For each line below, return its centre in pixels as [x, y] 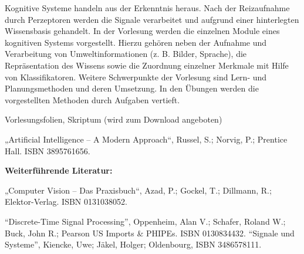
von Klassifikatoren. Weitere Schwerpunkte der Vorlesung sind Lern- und [136, 77]
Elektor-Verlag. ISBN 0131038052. [66, 201]
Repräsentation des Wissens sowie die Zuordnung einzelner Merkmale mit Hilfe [147, 65]
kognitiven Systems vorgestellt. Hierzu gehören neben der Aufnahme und [136, 42]
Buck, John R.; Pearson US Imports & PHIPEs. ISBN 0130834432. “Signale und [150, 233]
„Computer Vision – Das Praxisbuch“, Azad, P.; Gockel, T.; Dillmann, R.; [138, 190]
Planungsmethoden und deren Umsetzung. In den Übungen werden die [132, 88]
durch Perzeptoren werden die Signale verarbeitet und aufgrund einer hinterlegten [152, 19]
